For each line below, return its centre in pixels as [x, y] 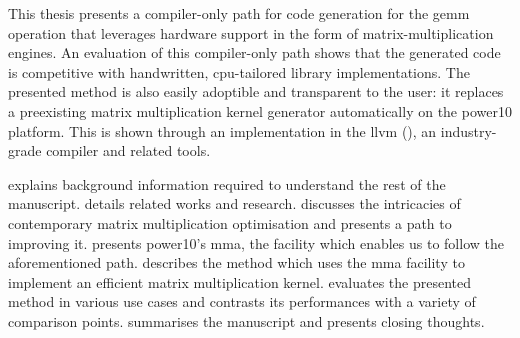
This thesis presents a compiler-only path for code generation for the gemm [239, 13]
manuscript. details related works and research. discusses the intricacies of [234, 203]
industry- [468, 130]
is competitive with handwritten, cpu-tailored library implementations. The [239, 71]
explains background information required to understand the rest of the [227, 183]
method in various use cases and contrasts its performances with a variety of [242, 301]
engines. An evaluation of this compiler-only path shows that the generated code [254, 52]
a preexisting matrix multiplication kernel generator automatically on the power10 [260, 110]
